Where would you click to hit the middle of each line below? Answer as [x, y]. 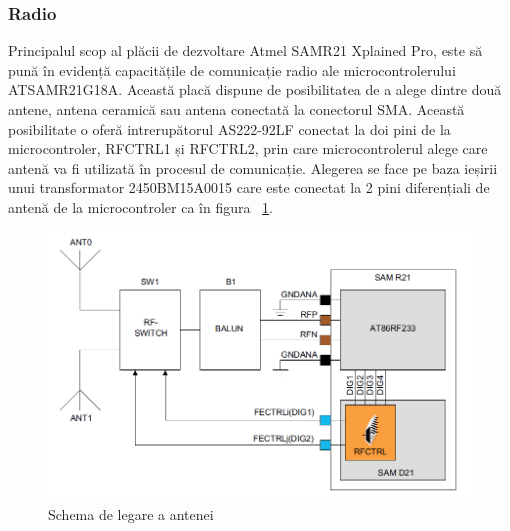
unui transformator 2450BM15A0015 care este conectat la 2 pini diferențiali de [249, 187]
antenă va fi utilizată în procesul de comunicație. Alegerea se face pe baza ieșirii [253, 167]
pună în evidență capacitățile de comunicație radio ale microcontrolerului [232, 69]
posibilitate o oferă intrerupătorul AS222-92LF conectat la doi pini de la [229, 128]
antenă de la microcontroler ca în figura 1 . [141, 206]
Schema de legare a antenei [131, 514]
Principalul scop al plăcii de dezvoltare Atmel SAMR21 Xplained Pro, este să [245, 50]
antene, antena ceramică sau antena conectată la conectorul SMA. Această [236, 109]
